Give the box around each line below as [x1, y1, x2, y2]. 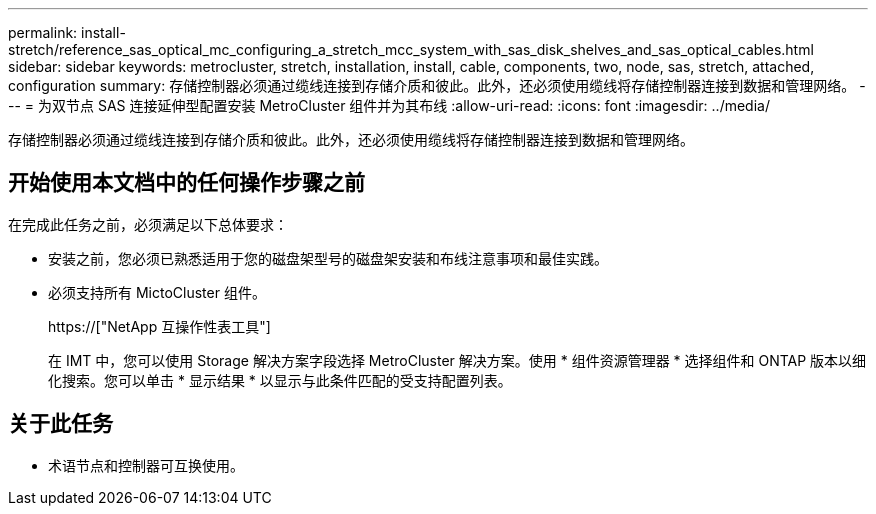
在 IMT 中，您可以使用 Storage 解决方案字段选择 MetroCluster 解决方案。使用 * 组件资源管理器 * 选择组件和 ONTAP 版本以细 [48, 351, 867, 369]
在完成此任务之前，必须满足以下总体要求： [8, 215, 288, 233]
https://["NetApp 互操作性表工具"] [48, 317, 271, 335]
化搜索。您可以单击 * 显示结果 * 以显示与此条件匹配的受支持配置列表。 [48, 371, 512, 389]
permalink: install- [8, 24, 126, 41]
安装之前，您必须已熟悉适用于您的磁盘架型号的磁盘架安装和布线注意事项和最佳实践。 [48, 249, 608, 267]
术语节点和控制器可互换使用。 [48, 456, 244, 474]
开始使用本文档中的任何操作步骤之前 [8, 170, 365, 196]
